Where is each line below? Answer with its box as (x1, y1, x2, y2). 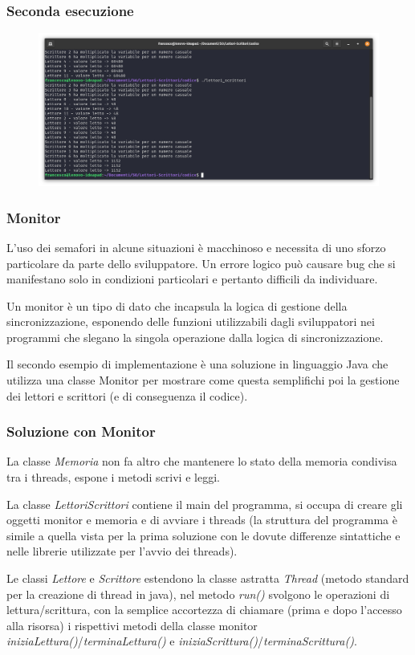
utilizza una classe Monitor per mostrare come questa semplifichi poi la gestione (6, 372, 400, 389)
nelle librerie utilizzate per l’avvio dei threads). (6, 543, 238, 559)
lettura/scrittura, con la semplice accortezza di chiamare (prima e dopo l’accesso (6, 601, 402, 618)
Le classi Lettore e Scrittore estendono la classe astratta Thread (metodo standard (6, 570, 409, 587)
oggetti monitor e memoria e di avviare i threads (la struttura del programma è (6, 511, 397, 528)
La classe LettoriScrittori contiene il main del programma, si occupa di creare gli (6, 495, 403, 512)
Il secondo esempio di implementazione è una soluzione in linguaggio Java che (6, 356, 389, 372)
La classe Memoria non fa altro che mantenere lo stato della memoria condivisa (6, 453, 397, 470)
